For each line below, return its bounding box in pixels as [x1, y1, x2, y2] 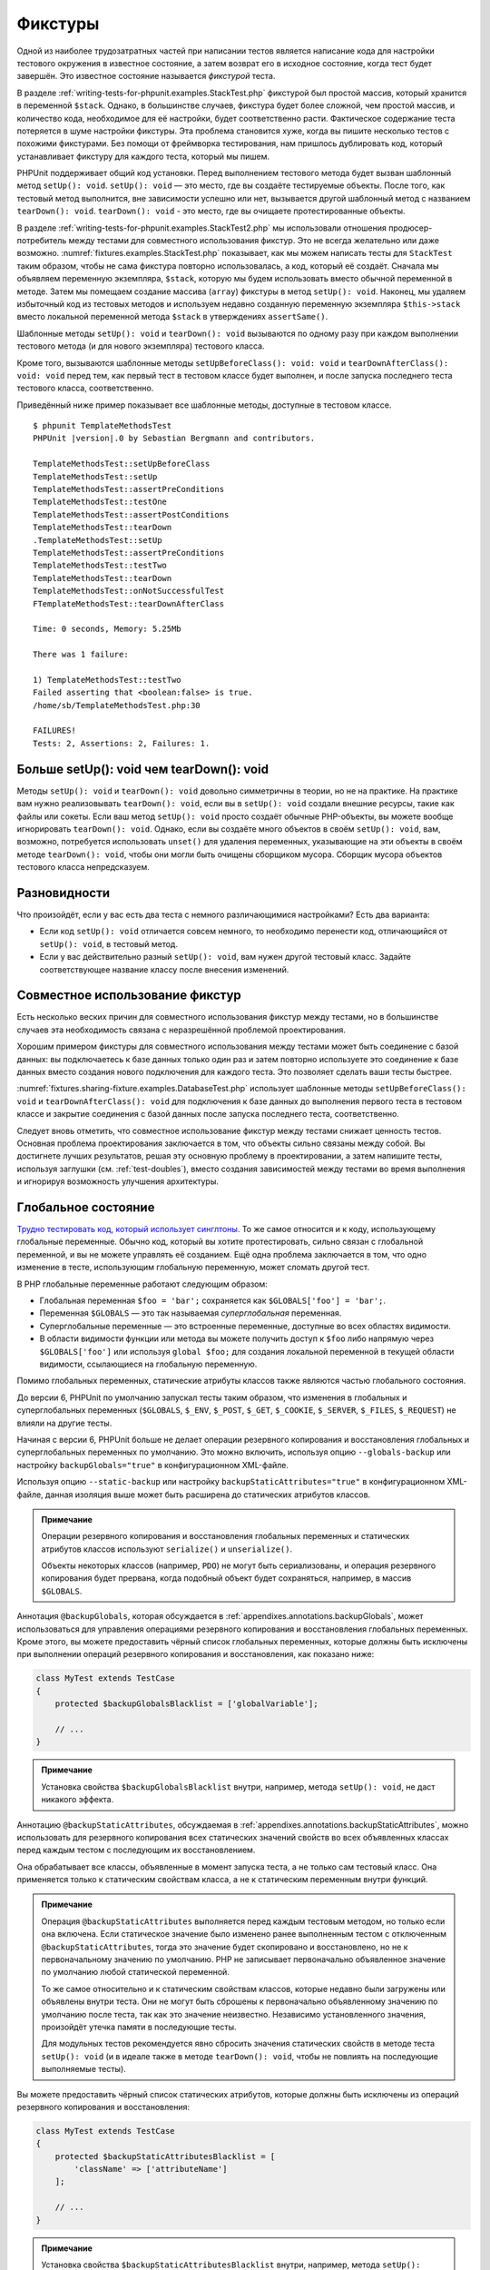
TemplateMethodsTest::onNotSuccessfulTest [33, 586, 225, 597]
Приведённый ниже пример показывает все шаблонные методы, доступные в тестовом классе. [16, 400, 392, 410]
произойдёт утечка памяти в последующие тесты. [41, 2021, 237, 2032]
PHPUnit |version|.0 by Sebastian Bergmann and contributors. [33, 433, 316, 444]
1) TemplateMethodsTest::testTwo [33, 675, 181, 685]
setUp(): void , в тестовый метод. [39, 938, 179, 949]
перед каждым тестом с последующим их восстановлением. [16, 1844, 256, 1856]
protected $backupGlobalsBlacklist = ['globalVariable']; [54, 1699, 318, 1709]
